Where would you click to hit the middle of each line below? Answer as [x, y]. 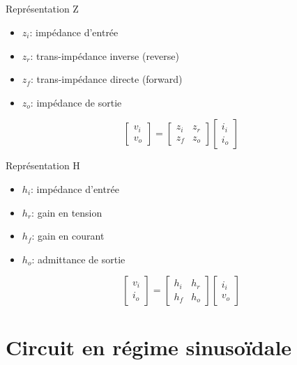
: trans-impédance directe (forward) [106, 79]
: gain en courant [68, 236]
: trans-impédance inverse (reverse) [105, 55]
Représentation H [43, 165]
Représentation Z [42, 9]
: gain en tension [67, 212]
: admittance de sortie [78, 259]
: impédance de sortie [76, 102]
